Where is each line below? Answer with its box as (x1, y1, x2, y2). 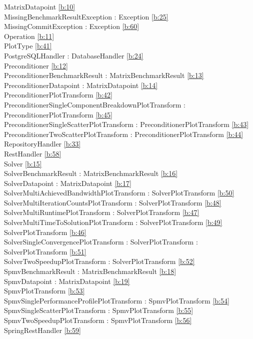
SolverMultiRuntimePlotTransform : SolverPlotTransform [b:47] (4, 207, 199, 217)
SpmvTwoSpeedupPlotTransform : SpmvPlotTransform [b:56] (4, 315, 192, 325)
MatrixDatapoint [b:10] (4, 1, 75, 11)
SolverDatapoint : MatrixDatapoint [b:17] (4, 177, 131, 188)
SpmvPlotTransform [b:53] (4, 285, 85, 296)
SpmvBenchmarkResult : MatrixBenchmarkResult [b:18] (4, 266, 176, 276)
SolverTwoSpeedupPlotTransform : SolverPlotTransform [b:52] (4, 256, 195, 266)
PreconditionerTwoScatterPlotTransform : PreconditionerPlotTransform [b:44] (4, 128, 243, 139)
